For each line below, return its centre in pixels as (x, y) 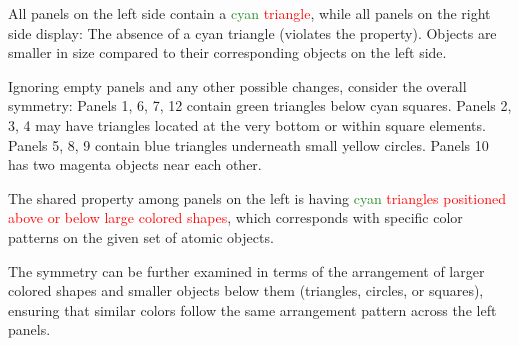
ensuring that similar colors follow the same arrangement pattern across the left (252, 309)
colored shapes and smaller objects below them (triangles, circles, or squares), (246, 290)
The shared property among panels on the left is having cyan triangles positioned (257, 197)
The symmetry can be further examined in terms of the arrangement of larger (246, 270)
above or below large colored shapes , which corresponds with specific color (235, 217)
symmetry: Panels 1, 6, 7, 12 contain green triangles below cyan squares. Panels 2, (260, 105)
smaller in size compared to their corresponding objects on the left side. (227, 52)
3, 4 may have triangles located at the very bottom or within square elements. (247, 124)
